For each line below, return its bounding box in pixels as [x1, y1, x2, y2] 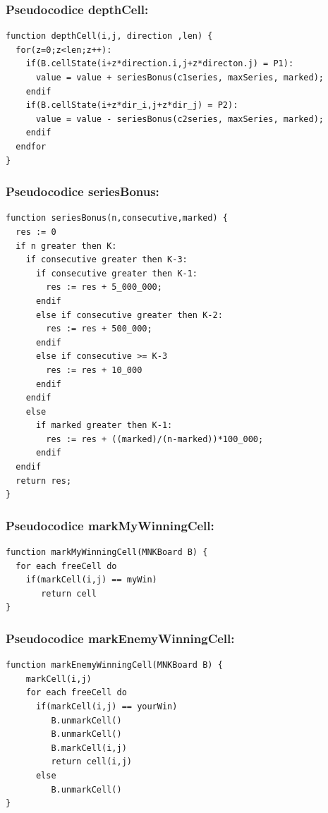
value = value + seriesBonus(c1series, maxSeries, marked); [35, 73, 324, 82]
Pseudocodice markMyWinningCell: [6, 516, 214, 534]
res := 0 [16, 226, 56, 237]
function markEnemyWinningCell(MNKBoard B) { [6, 660, 223, 671]
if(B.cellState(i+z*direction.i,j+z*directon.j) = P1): [25, 59, 294, 69]
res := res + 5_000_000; [46, 282, 162, 293]
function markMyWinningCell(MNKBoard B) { [6, 547, 208, 558]
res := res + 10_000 [46, 365, 142, 375]
